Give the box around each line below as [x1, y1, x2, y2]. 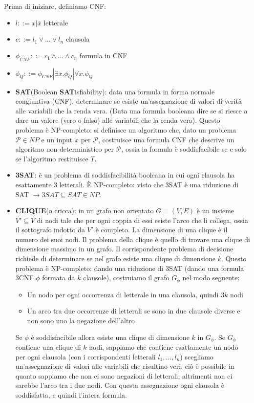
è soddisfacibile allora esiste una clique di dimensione [31, 332, 190, 342]
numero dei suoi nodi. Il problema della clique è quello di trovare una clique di [15, 234, 250, 244]
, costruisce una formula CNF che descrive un [98, 134, 234, 144]
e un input [41, 134, 73, 144]
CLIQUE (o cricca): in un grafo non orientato [15, 205, 154, 216]
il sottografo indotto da [15, 224, 85, 235]
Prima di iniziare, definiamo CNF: [4, 1, 106, 11]
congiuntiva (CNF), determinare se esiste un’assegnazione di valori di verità [15, 96, 242, 106]
